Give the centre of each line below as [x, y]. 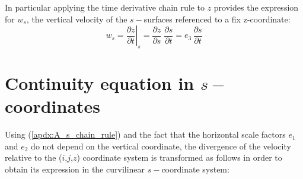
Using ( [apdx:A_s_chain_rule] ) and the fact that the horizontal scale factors [145, 134]
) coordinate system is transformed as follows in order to [179, 157]
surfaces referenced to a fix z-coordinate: [217, 19]
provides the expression [256, 7]
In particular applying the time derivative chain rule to [105, 7]
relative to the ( [34, 157]
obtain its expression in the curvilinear [75, 169]
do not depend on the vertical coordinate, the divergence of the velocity [161, 146]
